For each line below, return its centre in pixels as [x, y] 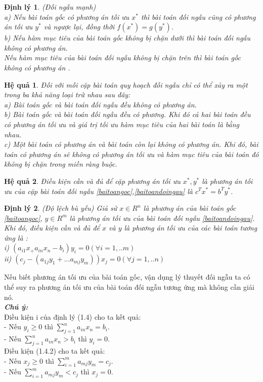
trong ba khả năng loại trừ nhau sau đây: [67, 94]
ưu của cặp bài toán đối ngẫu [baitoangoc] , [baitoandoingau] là [98, 191]
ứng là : [16, 237]
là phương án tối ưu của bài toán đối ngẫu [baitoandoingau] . [162, 218]
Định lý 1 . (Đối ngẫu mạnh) [50, 7]
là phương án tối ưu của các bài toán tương [191, 228]
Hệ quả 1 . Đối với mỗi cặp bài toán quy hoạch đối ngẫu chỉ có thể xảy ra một [126, 84]
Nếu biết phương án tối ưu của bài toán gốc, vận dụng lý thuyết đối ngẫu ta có [127, 277]
